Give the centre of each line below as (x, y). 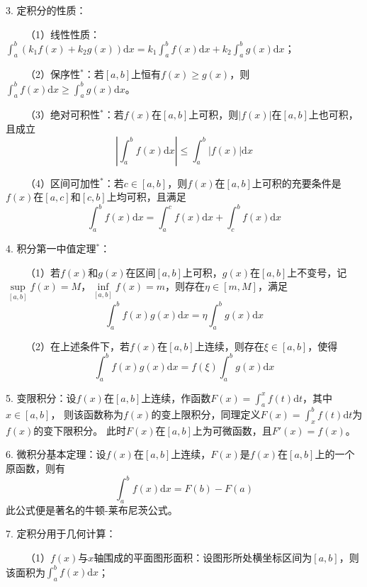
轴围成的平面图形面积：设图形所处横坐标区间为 (203, 557)
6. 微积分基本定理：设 (56, 454)
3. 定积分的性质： (46, 10)
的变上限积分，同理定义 (206, 414)
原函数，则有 (35, 468)
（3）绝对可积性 (62, 114)
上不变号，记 (317, 272)
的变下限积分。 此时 (80, 430)
